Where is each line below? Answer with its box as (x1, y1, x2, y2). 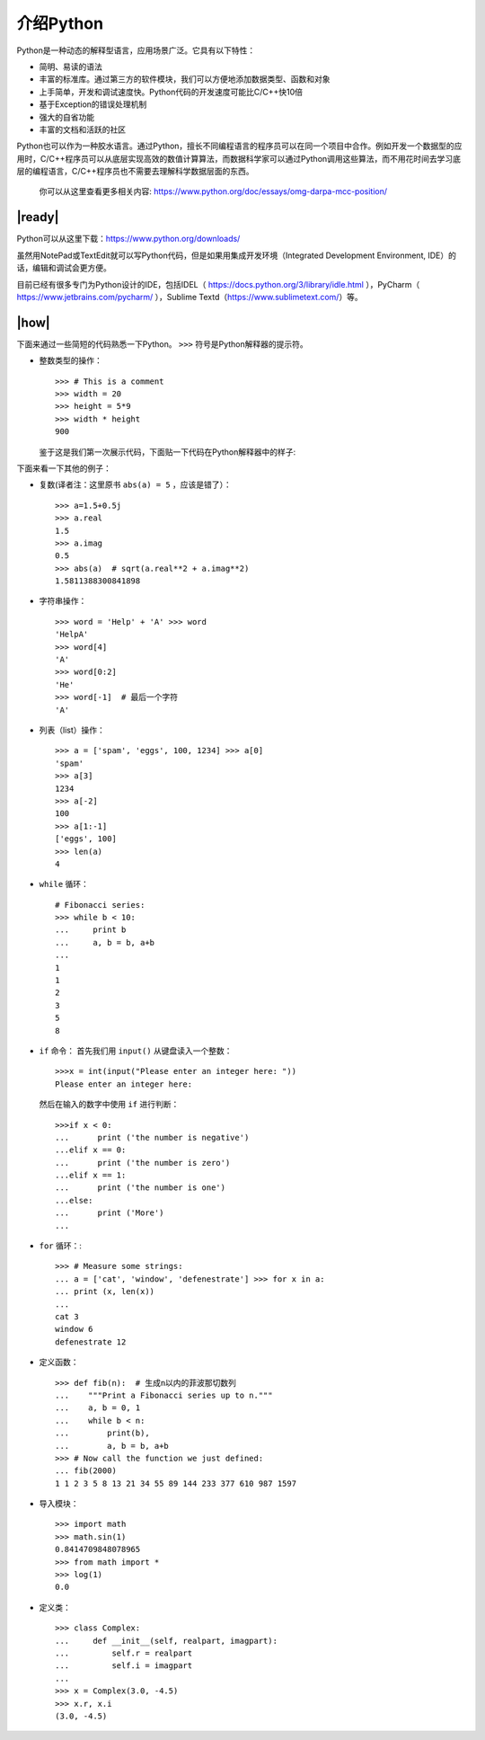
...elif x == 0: (55, 1145, 127, 1155)
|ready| (16, 209, 59, 225)
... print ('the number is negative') (55, 1132, 250, 1142)
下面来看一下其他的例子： (16, 463, 111, 474)
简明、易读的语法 (39, 61, 102, 72)
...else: (55, 1195, 93, 1205)
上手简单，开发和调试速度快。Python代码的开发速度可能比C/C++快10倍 (39, 86, 304, 97)
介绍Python (16, 13, 103, 33)
